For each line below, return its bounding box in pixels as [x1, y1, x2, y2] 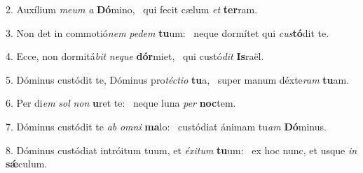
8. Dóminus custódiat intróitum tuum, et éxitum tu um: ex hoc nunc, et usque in [6, 142, 357, 157]
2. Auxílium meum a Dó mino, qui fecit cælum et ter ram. [6, 2, 258, 16]
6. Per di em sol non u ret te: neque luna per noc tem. [6, 96, 236, 110]
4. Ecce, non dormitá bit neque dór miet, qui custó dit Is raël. [6, 49, 264, 63]
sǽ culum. [6, 156, 48, 171]
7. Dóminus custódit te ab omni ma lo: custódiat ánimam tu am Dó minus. [6, 119, 327, 133]
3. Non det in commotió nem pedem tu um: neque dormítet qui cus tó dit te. [6, 25, 329, 40]
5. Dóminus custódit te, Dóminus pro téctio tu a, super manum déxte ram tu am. [6, 72, 350, 86]
